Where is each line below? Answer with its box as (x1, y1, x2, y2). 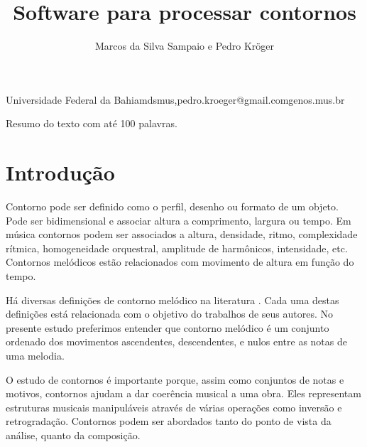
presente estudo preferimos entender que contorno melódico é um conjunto (6, 320, 329, 335)
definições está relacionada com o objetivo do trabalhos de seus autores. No (6, 306, 333, 321)
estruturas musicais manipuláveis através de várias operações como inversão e (6, 399, 342, 414)
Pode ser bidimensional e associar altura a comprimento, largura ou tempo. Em (6, 212, 351, 227)
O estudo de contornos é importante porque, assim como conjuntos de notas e (6, 372, 344, 387)
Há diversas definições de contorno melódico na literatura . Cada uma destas (6, 292, 339, 307)
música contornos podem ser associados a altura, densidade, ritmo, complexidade (6, 227, 358, 242)
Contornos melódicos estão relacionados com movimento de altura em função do (6, 254, 354, 269)
